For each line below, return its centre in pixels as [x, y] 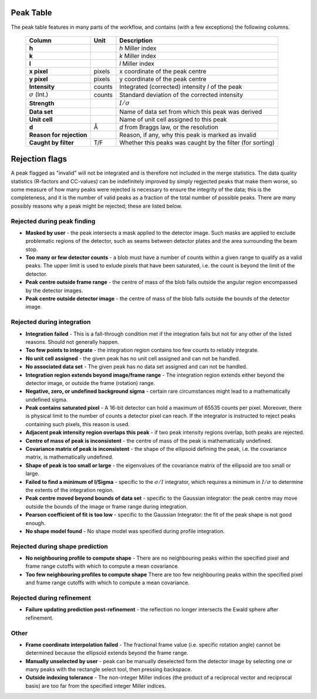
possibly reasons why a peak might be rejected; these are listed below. [97, 206]
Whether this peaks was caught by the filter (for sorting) [197, 142]
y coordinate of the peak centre [163, 79]
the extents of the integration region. [70, 490]
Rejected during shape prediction [60, 546]
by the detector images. [54, 290]
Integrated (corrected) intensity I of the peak [181, 86]
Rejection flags [39, 159]
